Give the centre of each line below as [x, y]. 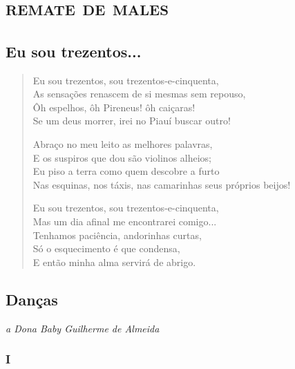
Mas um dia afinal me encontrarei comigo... [125, 221]
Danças [32, 299]
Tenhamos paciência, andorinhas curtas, [117, 235]
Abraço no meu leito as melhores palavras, [123, 143]
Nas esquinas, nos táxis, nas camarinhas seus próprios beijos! [162, 184]
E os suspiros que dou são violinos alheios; [122, 157]
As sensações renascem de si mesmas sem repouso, [139, 94]
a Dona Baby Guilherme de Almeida [83, 328]
